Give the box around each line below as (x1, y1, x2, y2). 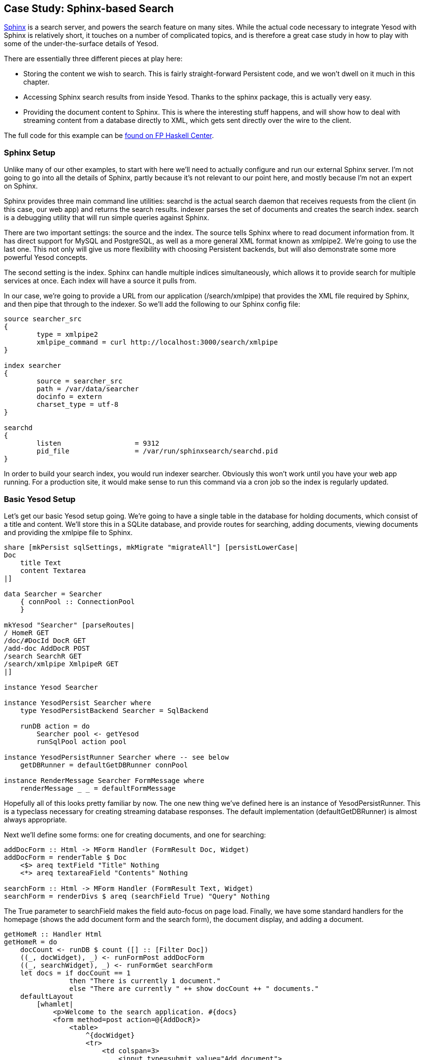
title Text (20, 558, 62, 567)
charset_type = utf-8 (36, 400, 119, 409)
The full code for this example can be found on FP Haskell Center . (4, 131, 214, 140)
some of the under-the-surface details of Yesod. (4, 39, 159, 48)
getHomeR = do (4, 938, 57, 946)
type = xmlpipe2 (36, 330, 98, 339)
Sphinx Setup (4, 147, 56, 157)
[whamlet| (36, 1000, 74, 1008)
